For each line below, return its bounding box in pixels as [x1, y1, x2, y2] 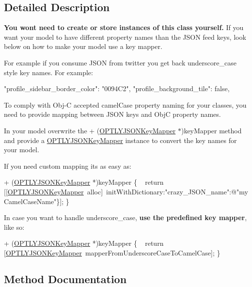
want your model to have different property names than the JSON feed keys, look [4, 32, 246, 42]
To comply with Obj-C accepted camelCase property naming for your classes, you [4, 99, 247, 110]
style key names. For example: [4, 67, 93, 77]
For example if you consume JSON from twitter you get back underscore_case [4, 57, 236, 67]
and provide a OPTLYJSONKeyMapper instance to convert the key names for [4, 135, 237, 145]
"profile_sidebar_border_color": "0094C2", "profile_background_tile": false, [4, 83, 230, 94]
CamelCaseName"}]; [4, 196, 64, 206]
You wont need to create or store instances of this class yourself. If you [4, 22, 244, 32]
